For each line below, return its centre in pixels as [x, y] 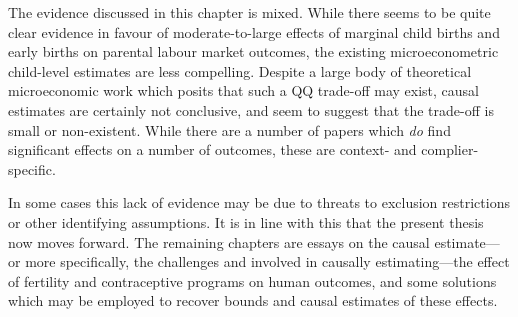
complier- [450, 149]
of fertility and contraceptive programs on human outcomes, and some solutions [252, 280]
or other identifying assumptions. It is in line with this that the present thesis [246, 221]
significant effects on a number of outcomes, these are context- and [212, 149]
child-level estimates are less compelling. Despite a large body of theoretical [240, 70]
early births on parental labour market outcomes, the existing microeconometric [253, 51]
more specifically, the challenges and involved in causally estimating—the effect [267, 261]
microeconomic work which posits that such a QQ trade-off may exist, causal [244, 90]
